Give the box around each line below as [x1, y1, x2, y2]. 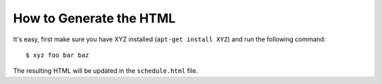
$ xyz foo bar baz [25, 51, 90, 59]
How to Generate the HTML [13, 10, 176, 26]
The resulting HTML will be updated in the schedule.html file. [13, 66, 198, 75]
